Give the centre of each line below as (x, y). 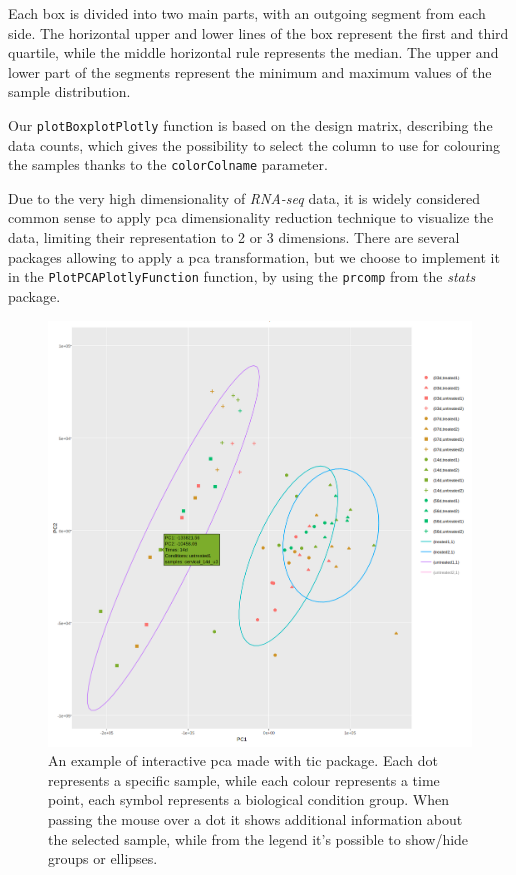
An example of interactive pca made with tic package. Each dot (243, 760)
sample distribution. (69, 91)
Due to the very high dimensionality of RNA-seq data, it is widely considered (244, 197)
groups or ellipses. (103, 858)
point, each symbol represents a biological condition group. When (248, 799)
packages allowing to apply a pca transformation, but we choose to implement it (254, 256)
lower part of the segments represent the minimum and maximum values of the (250, 71)
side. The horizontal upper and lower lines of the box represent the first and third (258, 32)
